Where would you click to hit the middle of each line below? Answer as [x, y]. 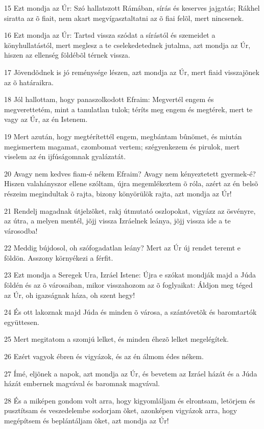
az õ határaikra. [29, 82]
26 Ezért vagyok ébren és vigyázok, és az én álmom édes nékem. [104, 356]
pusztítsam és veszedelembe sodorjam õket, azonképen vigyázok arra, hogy [121, 410]
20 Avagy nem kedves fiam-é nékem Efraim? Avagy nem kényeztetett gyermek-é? [130, 173]
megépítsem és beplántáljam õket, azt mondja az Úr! [87, 420]
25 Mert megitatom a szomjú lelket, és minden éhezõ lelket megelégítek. [116, 339]
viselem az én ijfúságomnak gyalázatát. [65, 156]
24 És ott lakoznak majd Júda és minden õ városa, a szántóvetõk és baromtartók [130, 312]
